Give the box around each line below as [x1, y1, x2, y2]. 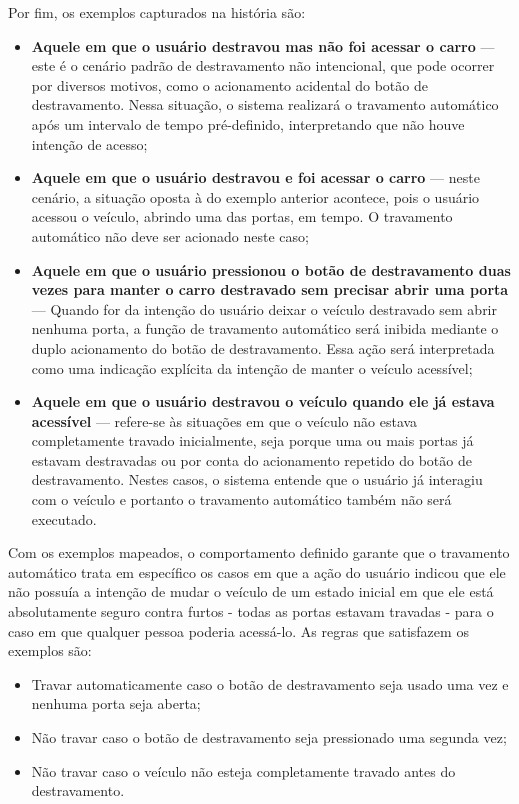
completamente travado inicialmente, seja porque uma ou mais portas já [31, 430, 474, 451]
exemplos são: [8, 640, 92, 661]
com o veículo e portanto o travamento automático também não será [31, 489, 452, 510]
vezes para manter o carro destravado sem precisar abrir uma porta [31, 279, 509, 300]
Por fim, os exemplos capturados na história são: [8, 2, 306, 22]
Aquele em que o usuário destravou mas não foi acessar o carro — [31, 35, 495, 56]
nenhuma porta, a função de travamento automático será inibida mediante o [31, 318, 499, 339]
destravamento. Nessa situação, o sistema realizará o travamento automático [31, 94, 499, 115]
